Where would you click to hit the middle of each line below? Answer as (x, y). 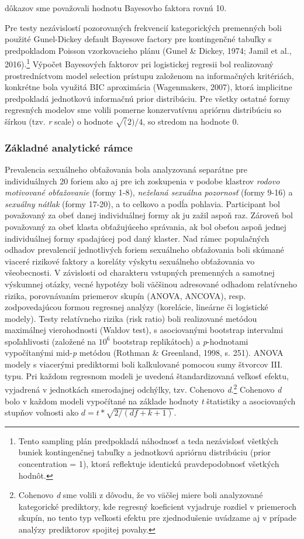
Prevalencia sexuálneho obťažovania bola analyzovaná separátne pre (126, 169)
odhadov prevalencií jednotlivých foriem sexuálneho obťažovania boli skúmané (144, 250)
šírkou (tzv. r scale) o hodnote (59, 121)
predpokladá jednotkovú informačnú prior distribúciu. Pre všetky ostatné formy (148, 98)
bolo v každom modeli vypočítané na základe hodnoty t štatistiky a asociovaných (150, 401)
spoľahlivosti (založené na (51, 341)
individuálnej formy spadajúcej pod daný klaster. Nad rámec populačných (137, 238)
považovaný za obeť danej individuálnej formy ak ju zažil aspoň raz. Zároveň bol (149, 215)
